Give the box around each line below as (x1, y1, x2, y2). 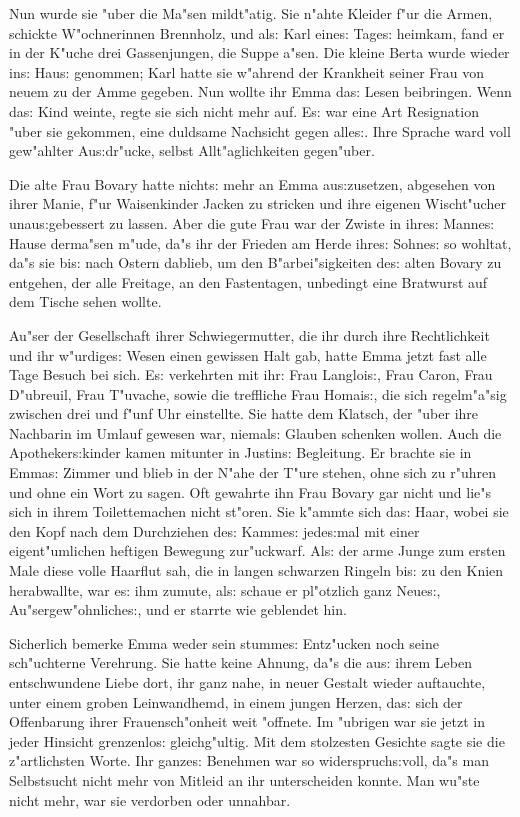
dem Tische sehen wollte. (9, 291, 162, 312)
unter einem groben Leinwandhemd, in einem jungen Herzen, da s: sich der (9, 691, 463, 712)
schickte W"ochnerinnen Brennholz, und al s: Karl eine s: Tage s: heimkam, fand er (9, 22, 505, 43)
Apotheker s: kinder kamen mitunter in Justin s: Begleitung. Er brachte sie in (9, 442, 472, 463)
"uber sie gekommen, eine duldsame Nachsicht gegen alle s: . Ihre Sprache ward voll (9, 120, 511, 141)
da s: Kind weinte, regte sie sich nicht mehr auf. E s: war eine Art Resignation (9, 100, 479, 121)
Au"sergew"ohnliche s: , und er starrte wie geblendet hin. (9, 599, 347, 620)
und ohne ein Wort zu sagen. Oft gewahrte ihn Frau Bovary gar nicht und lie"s (9, 481, 492, 502)
